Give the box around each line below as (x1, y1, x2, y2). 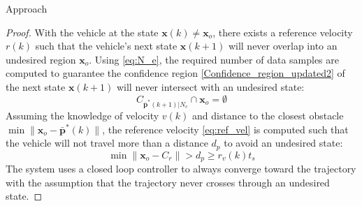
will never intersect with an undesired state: (116, 79, 305, 94)
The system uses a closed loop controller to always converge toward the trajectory (6, 161, 356, 176)
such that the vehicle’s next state (35, 38, 178, 53)
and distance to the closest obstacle (191, 108, 344, 122)
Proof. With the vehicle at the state (6, 24, 159, 39)
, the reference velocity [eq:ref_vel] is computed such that (102, 122, 349, 136)
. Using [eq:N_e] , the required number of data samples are (89, 52, 340, 66)
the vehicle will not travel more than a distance (6, 135, 208, 150)
